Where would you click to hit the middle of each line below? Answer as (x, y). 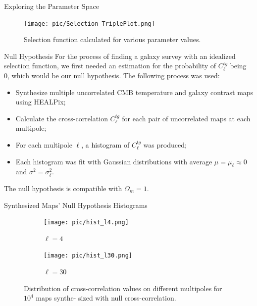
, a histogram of (105, 145)
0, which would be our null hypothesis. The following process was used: (112, 76)
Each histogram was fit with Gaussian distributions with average (114, 161)
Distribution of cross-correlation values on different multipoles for (123, 288)
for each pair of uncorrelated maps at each (186, 118)
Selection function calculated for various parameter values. (112, 39)
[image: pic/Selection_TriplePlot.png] (89, 24)
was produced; (165, 145)
